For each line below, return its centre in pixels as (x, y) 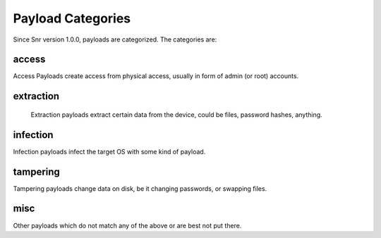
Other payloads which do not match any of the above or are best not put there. (127, 225)
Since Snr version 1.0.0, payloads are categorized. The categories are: (115, 39)
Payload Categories (72, 18)
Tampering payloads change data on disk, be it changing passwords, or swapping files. (140, 188)
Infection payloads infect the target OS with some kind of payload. (109, 151)
